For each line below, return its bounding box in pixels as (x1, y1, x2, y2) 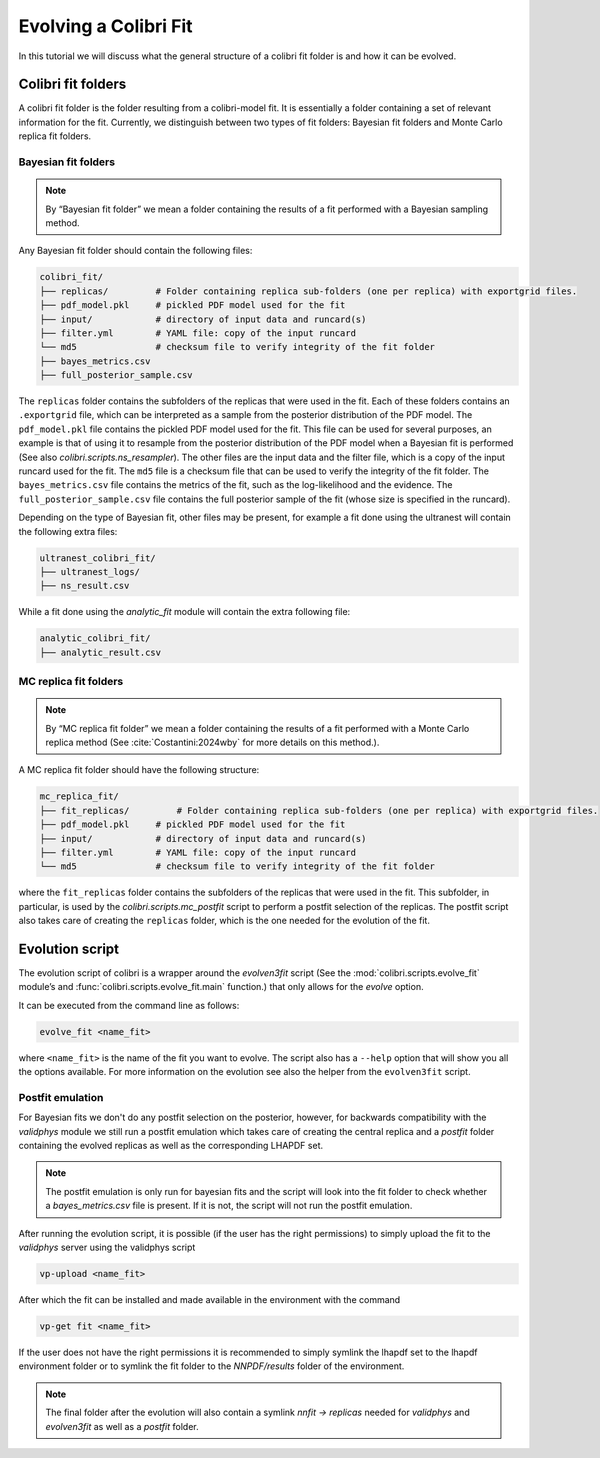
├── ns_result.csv (39, 580, 130, 592)
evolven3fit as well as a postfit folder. (45, 1420, 199, 1432)
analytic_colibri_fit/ (39, 633, 151, 644)
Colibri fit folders (18, 76, 127, 93)
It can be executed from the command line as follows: (18, 999, 240, 1011)
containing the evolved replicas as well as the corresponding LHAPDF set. (18, 1140, 324, 1152)
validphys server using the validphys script (18, 1241, 196, 1254)
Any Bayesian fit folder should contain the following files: (18, 245, 253, 257)
